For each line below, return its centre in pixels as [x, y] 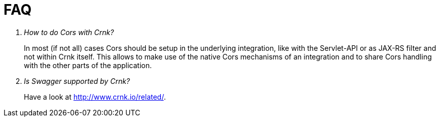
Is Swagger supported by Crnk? [77, 81]
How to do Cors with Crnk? [69, 32]
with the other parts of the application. [88, 65]
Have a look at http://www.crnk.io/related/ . [95, 97]
